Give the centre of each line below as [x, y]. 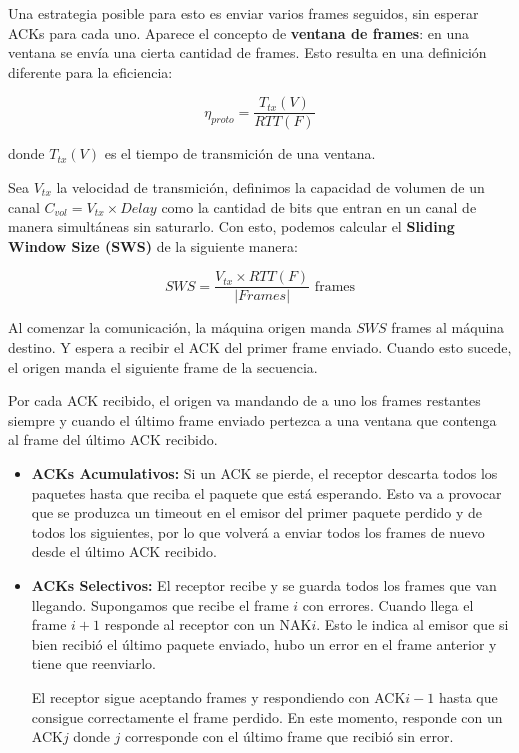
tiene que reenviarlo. [93, 663]
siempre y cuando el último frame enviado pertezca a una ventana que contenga [252, 419]
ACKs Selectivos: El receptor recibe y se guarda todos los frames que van [264, 585]
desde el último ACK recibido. [124, 551]
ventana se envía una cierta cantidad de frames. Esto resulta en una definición [247, 52]
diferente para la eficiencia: [90, 71]
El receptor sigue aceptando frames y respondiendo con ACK [218, 696]
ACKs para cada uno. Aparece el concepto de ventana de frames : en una [238, 32]
